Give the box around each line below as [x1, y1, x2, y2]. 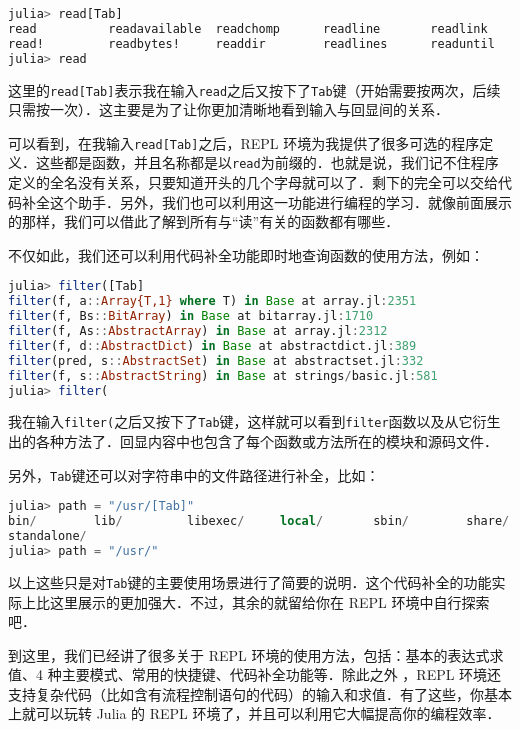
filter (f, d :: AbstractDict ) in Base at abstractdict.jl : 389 [8, 338, 417, 353]
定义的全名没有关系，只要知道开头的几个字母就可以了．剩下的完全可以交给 [8, 172, 498, 193]
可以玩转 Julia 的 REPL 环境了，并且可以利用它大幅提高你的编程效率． [35, 703, 501, 724]
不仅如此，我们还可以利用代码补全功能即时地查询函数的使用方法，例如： [8, 244, 484, 265]
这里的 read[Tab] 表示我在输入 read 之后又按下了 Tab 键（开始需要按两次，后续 [8, 79, 501, 100]
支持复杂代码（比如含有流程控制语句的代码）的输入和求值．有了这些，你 [8, 683, 484, 704]
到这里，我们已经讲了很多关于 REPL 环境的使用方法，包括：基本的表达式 [8, 644, 490, 665]
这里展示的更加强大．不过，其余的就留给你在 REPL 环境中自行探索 [49, 591, 490, 612]
